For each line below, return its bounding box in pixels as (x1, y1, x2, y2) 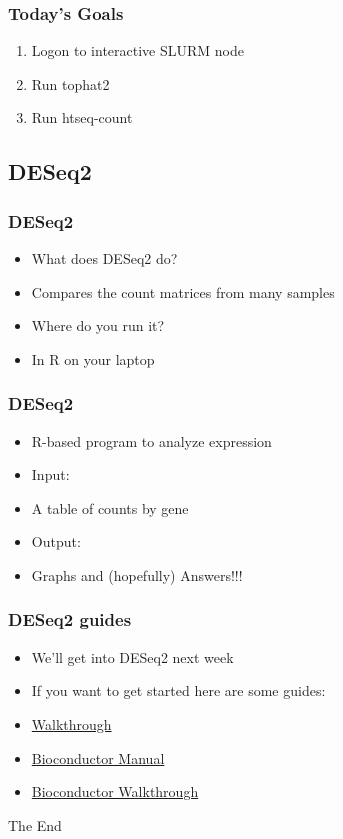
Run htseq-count (31, 107, 133, 128)
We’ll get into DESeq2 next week (31, 646, 234, 667)
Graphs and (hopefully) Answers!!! (31, 564, 243, 585)
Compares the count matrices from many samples (31, 281, 335, 302)
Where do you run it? (31, 315, 165, 336)
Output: (31, 531, 81, 552)
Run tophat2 (31, 73, 110, 94)
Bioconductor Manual (31, 747, 165, 768)
